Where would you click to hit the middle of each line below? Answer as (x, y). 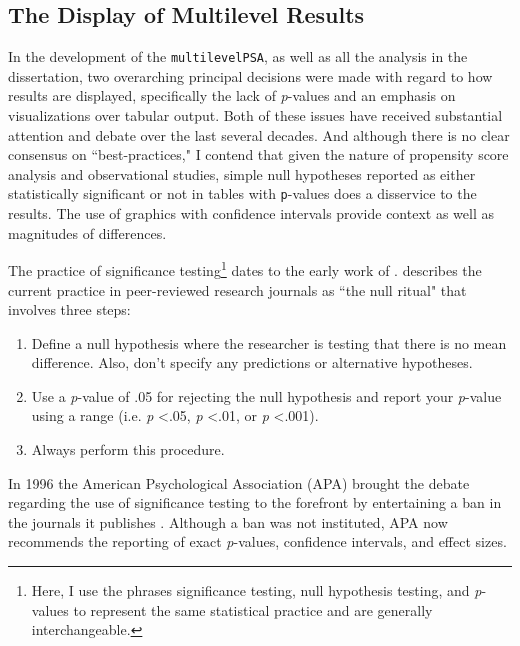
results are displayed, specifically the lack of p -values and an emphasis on (232, 95)
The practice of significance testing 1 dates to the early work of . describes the (245, 268)
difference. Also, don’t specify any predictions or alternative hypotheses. (252, 362)
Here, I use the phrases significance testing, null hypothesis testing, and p (256, 590)
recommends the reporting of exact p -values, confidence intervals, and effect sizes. (257, 541)
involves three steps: (69, 309)
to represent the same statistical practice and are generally (253, 609)
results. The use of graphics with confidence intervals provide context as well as (251, 213)
